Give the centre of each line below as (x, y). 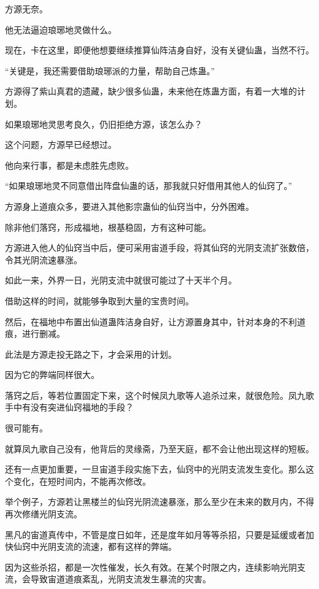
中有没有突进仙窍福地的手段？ (73, 407)
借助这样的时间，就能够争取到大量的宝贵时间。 (99, 300)
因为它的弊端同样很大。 (52, 375)
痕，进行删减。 (35, 333)
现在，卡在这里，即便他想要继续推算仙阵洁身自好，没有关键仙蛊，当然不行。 (159, 50)
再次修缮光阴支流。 (44, 514)
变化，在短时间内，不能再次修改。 (82, 481)
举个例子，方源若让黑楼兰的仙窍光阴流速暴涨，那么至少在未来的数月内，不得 (159, 502)
